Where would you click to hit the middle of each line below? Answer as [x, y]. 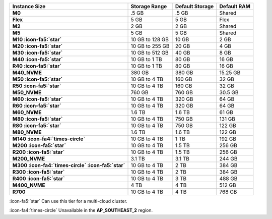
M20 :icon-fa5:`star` [38, 46]
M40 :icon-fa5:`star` [38, 59]
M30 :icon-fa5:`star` [38, 53]
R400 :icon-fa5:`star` [39, 178]
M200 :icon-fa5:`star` [39, 145]
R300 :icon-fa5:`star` [39, 172]
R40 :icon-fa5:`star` [37, 66]
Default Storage [194, 6]
